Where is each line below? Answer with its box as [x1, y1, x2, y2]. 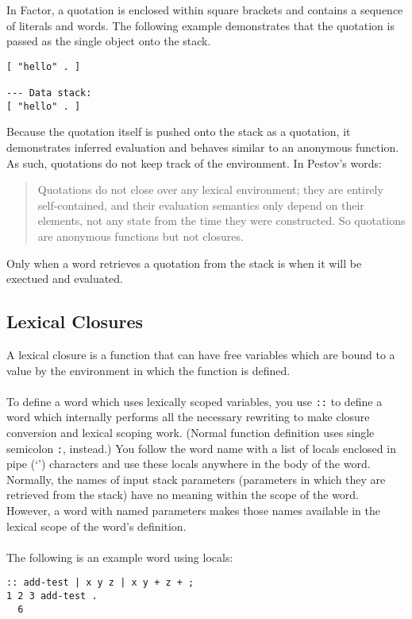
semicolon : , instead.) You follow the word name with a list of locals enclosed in [6, 439, 396, 456]
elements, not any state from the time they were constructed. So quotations [37, 212, 406, 229]
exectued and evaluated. [6, 270, 123, 287]
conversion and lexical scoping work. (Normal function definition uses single [6, 424, 375, 440]
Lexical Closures [6, 309, 143, 334]
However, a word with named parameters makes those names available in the [6, 502, 380, 519]
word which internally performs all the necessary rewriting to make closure [6, 408, 370, 425]
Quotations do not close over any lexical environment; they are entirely [37, 181, 383, 198]
